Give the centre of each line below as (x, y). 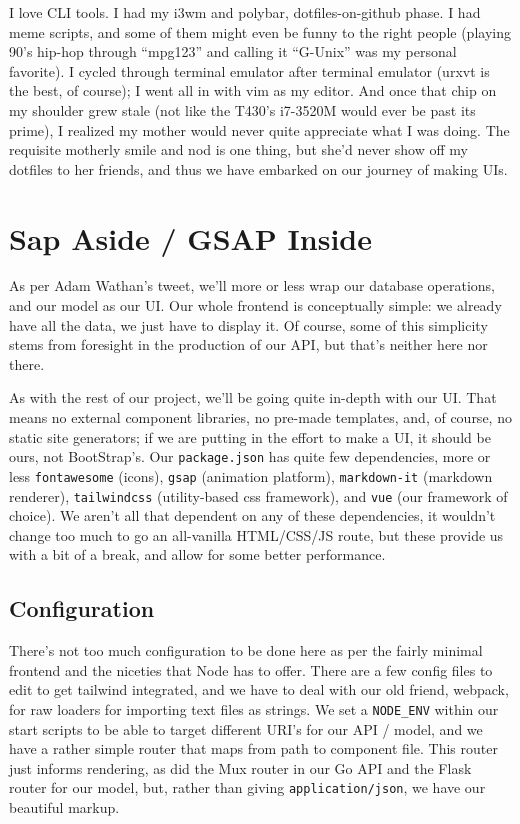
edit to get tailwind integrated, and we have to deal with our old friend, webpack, (259, 689)
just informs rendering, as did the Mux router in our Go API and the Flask (240, 767)
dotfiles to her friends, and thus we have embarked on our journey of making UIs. (258, 168)
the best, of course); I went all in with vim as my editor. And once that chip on (253, 90)
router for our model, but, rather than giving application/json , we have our (247, 787)
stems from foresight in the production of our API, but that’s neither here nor (248, 344)
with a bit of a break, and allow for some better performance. (197, 554)
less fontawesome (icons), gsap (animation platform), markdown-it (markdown (251, 475)
